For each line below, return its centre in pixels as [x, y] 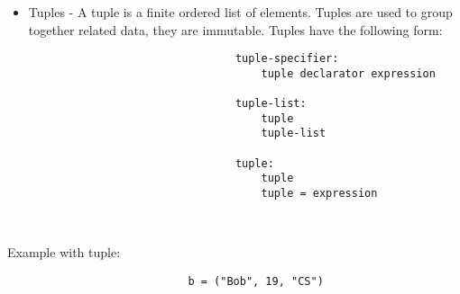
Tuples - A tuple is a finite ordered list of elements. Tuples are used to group [240, 12]
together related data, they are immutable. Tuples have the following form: [235, 29]
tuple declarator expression [348, 73]
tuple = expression [319, 194]
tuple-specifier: [287, 59]
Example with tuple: [64, 252]
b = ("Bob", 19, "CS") [256, 281]
